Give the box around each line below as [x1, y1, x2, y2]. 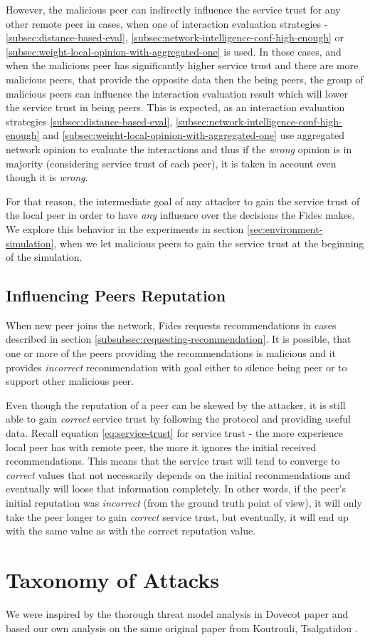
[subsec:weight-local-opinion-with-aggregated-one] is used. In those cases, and [6, 43, 342, 58]
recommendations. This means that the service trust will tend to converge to [6, 453, 340, 468]
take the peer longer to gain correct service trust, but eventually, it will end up [6, 509, 349, 524]
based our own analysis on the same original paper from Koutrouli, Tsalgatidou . [6, 620, 358, 635]
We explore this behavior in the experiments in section [6, 221, 244, 236]
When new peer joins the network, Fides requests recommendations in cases [6, 317, 337, 332]
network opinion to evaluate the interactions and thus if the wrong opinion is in [6, 141, 352, 156]
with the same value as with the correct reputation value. [6, 523, 256, 538]
